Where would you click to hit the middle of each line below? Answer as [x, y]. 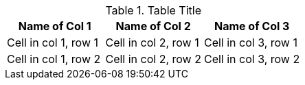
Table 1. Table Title [153, 10]
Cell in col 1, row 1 [53, 42]
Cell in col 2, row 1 [152, 42]
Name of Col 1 [55, 26]
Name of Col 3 [252, 26]
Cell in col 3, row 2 [252, 59]
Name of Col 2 [153, 26]
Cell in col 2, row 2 [153, 59]
